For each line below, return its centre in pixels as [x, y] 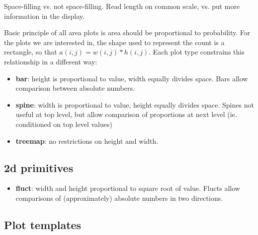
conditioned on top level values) [64, 124]
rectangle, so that [31, 52]
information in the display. [44, 16]
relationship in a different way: [51, 61]
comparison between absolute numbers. [75, 88]
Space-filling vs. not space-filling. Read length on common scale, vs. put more [122, 6]
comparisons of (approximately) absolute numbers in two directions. [119, 198]
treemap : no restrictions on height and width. [87, 141]
